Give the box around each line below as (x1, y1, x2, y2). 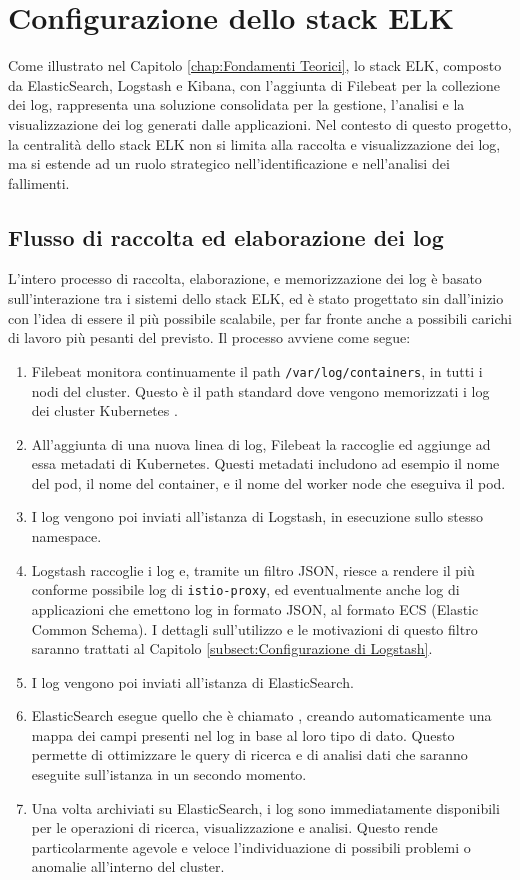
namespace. (31, 526, 102, 547)
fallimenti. (8, 172, 70, 193)
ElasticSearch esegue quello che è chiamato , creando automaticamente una (31, 705, 492, 726)
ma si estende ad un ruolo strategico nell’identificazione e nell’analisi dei (8, 153, 450, 174)
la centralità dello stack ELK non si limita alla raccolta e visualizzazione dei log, (8, 133, 501, 154)
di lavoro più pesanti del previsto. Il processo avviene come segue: (8, 327, 411, 348)
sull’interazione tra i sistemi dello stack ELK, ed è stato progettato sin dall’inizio (8, 288, 504, 309)
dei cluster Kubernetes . (31, 400, 178, 421)
